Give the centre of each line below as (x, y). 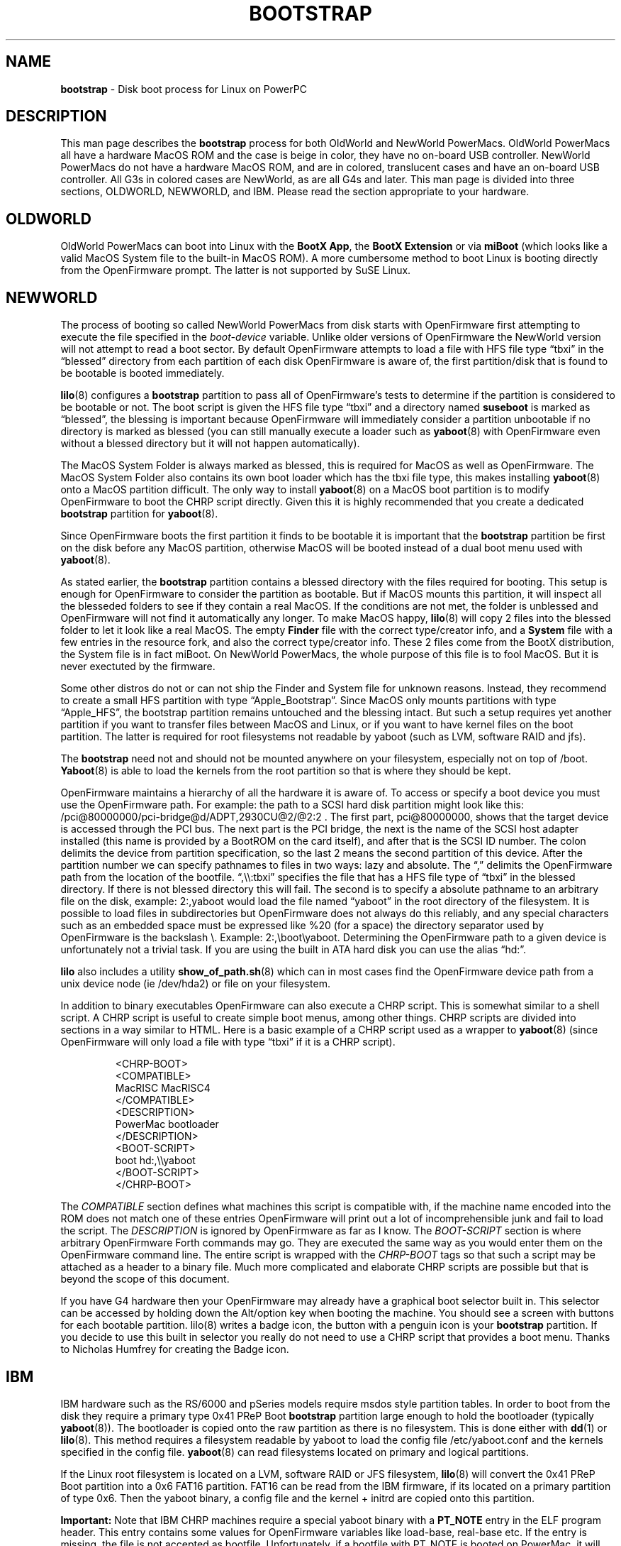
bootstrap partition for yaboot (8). (139, 514)
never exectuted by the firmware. (138, 667)
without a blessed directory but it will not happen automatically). (210, 444)
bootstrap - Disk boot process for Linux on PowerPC (184, 89)
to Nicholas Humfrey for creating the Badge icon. (175, 1349)
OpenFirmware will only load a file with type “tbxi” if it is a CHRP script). (228, 1042)
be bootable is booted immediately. (142, 373)
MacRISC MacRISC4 (163, 1088)
